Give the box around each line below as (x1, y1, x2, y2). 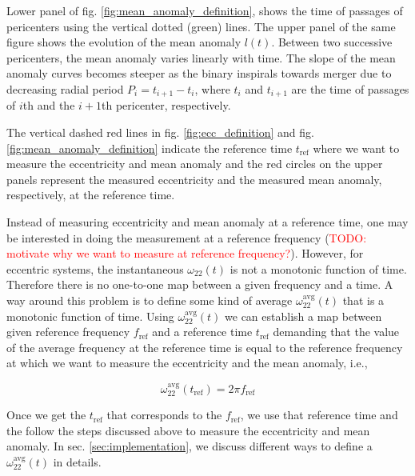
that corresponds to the (106, 406, 222, 423)
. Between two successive (271, 34, 393, 50)
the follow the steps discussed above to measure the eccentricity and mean (6, 422, 370, 438)
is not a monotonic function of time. (229, 260, 407, 277)
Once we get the (6, 406, 86, 423)
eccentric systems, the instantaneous (6, 260, 184, 277)
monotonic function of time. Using (6, 307, 174, 324)
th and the (22, 97, 75, 114)
